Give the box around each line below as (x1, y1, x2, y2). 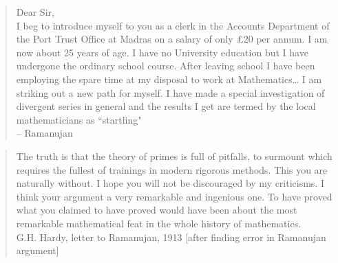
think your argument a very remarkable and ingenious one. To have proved (16, 189, 332, 203)
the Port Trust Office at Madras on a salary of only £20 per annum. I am (16, 32, 328, 46)
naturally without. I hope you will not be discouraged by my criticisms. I (16, 176, 324, 190)
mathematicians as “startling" (16, 112, 142, 126)
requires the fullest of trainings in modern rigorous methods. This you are (16, 162, 328, 176)
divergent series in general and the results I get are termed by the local (16, 99, 316, 113)
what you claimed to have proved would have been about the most (16, 203, 297, 217)
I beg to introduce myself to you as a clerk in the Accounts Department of (16, 18, 330, 32)
